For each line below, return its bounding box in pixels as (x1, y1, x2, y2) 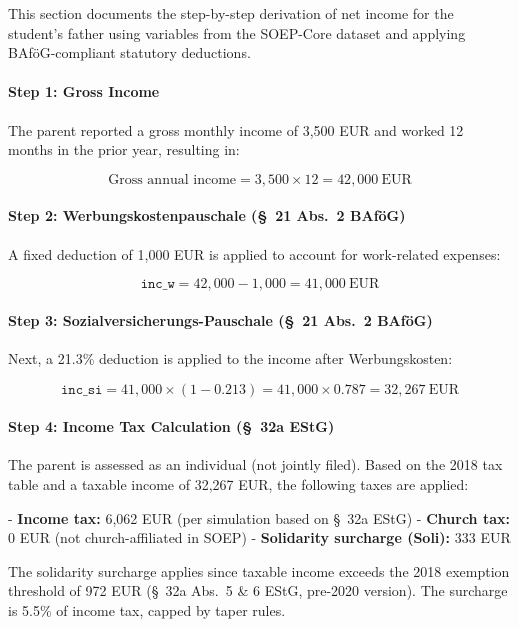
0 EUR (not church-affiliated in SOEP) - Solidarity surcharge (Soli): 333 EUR (8, 527, 511, 548)
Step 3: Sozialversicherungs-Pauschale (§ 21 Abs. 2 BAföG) (8, 309, 433, 330)
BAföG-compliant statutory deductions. (8, 42, 251, 63)
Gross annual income (108, 172, 237, 187)
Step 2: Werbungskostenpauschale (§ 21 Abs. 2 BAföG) (8, 205, 406, 226)
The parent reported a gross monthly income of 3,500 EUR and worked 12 (8, 119, 464, 140)
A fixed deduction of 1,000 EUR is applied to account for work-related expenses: (8, 243, 501, 264)
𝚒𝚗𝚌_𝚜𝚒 (60, 382, 103, 397)
